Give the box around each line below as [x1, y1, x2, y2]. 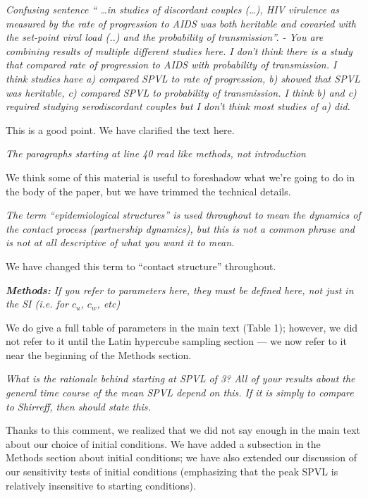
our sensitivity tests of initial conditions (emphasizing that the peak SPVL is [6, 464, 338, 479]
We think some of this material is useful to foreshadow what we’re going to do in [6, 169, 355, 184]
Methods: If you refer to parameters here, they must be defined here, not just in [6, 282, 354, 297]
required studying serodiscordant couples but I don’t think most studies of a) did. [6, 99, 350, 114]
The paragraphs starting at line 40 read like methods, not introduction [6, 146, 306, 161]
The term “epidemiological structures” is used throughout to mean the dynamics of [6, 207, 361, 222]
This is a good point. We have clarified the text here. [6, 122, 235, 137]
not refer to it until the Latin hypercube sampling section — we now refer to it [6, 334, 347, 348]
